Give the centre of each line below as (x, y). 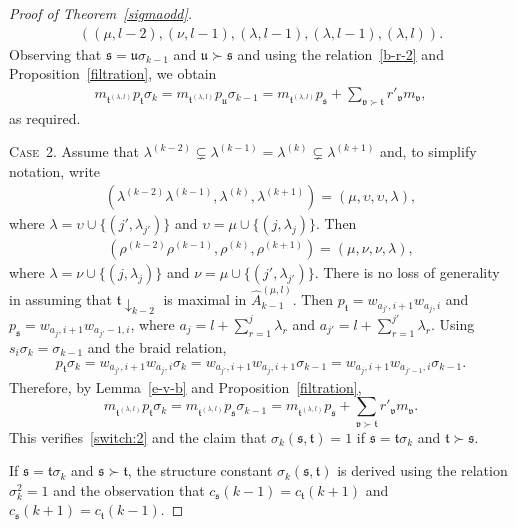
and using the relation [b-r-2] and (340, 53)
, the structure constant (200, 470)
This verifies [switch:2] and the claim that (138, 436)
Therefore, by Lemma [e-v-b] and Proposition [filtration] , (185, 386)
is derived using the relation (422, 470)
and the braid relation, (157, 347)
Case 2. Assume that (74, 151)
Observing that (55, 53)
